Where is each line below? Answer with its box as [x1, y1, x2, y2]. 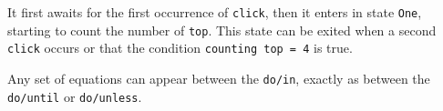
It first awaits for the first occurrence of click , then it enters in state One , [7, 3, 422, 21]
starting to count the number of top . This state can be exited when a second [7, 20, 437, 39]
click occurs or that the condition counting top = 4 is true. [7, 38, 353, 57]
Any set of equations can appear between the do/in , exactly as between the [7, 68, 430, 87]
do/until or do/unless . [7, 86, 142, 106]
